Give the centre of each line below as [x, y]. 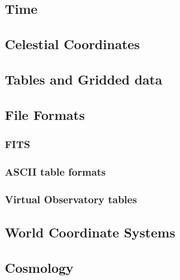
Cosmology [39, 267]
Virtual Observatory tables [71, 199]
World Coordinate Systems [90, 232]
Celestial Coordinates [72, 44]
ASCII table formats [55, 171]
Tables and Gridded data [84, 79]
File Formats [45, 114]
